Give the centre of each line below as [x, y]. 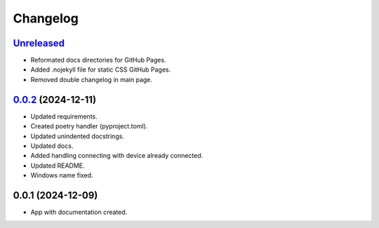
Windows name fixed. [62, 175]
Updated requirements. [64, 116]
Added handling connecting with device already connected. [117, 156]
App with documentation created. [79, 212]
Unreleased [39, 43]
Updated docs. [52, 146]
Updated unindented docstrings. [77, 136]
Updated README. [58, 166]
